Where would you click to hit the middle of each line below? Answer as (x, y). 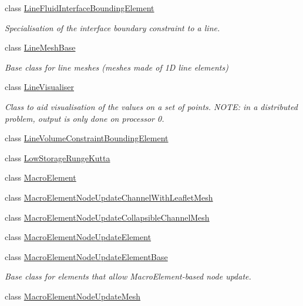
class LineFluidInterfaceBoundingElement (80, 8)
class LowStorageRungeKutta (58, 157)
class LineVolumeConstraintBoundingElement (87, 138)
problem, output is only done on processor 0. (85, 118)
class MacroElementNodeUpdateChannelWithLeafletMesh (109, 197)
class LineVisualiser (39, 87)
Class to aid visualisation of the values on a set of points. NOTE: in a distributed (151, 106)
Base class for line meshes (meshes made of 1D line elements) (117, 67)
